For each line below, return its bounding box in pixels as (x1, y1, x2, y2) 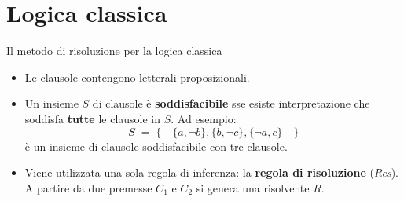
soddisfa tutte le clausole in (24, 110, 161, 126)
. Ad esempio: (171, 110, 237, 126)
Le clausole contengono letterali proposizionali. (24, 68, 250, 85)
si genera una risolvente (196, 179, 310, 196)
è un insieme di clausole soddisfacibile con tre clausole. (24, 137, 288, 154)
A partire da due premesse (24, 179, 152, 196)
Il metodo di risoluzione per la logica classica (6, 42, 222, 59)
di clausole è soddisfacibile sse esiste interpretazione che (92, 95, 370, 111)
